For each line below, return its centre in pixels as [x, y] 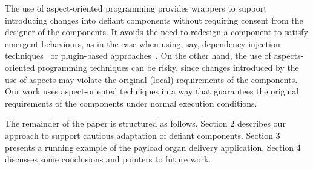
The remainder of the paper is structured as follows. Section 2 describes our [145, 123]
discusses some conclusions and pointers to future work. [108, 159]
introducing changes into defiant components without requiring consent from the [154, 20]
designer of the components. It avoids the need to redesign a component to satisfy [157, 32]
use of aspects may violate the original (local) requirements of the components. [151, 79]
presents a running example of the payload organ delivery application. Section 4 [153, 147]
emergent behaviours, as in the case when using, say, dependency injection [143, 43]
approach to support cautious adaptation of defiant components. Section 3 [143, 135]
